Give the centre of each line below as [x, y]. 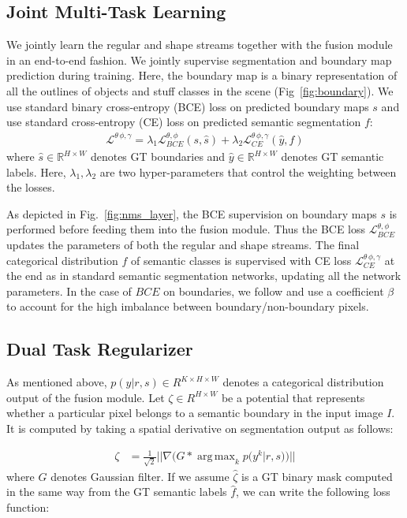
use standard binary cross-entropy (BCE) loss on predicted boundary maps [188, 106]
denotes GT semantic [332, 157]
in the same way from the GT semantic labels [117, 492]
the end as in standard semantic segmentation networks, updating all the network [204, 276]
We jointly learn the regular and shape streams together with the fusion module [200, 45]
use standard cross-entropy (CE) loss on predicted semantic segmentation [184, 122]
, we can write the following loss [313, 492]
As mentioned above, [57, 382]
